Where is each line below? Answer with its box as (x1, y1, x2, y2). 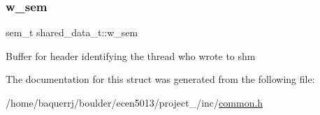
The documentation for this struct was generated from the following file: (6, 72, 315, 86)
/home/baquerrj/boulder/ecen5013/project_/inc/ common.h (6, 95, 263, 109)
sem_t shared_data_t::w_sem (6, 25, 138, 40)
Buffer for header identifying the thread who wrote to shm (6, 48, 256, 63)
